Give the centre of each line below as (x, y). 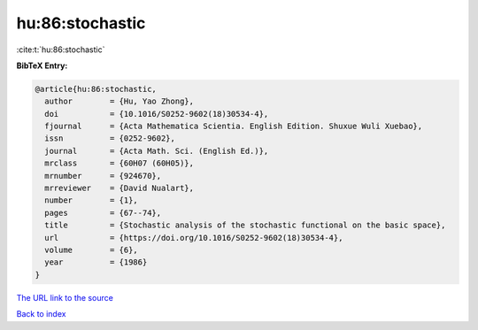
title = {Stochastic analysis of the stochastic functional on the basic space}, (245, 225)
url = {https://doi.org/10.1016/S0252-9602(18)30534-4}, (194, 238)
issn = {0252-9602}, (110, 138)
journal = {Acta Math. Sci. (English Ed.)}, (157, 151)
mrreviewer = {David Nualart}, (119, 188)
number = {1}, (92, 200)
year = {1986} (96, 262)
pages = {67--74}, (103, 213)
